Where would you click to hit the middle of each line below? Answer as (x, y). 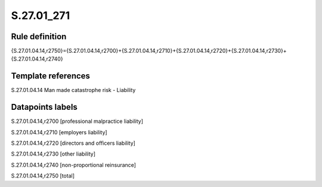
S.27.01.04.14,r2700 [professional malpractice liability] (77, 121)
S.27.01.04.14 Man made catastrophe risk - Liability (73, 90)
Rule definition (39, 37)
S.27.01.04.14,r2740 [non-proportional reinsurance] (74, 165)
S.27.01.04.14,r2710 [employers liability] (59, 132)
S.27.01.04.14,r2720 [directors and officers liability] (73, 143)
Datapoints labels (44, 107)
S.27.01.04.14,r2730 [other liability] (53, 154)
